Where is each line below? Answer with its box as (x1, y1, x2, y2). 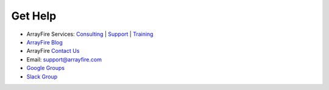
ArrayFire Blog (26, 38, 63, 46)
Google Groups (26, 64, 65, 72)
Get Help (11, 9, 57, 22)
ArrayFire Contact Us (26, 47, 80, 55)
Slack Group (26, 73, 58, 80)
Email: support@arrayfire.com (26, 55, 102, 63)
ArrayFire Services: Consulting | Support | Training (26, 30, 154, 38)
